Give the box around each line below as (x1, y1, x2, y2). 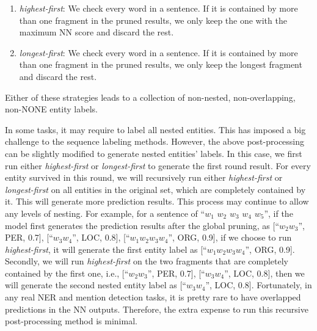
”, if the (264, 206, 293, 219)
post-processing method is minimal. (5, 315, 137, 327)
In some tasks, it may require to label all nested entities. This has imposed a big (5, 123, 306, 136)
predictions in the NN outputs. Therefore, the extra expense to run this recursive (5, 302, 308, 315)
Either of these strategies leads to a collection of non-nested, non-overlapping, (5, 90, 296, 103)
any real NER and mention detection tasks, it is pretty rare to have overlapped (5, 291, 301, 304)
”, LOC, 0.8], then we (224, 266, 305, 279)
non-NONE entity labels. (5, 103, 98, 115)
